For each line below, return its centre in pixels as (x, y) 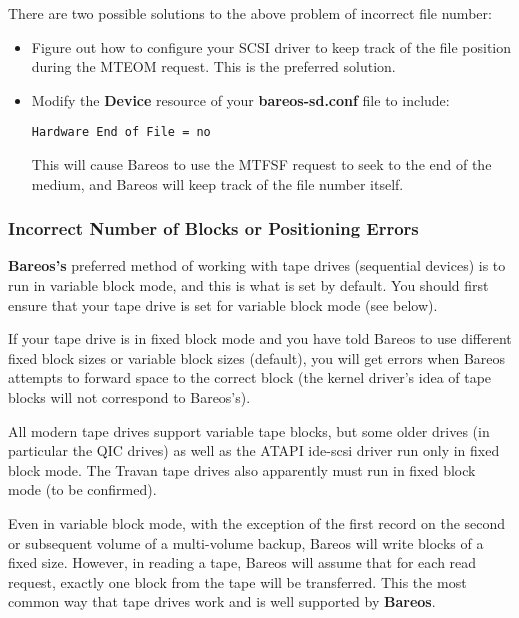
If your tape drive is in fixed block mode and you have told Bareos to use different (260, 338)
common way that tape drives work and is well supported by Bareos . (222, 601)
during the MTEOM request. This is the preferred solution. (213, 66)
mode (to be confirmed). (82, 489)
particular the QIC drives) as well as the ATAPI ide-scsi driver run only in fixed (254, 450)
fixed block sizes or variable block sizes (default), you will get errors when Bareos (257, 357)
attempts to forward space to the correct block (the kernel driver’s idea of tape (250, 377)
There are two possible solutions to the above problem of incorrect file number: (250, 13)
